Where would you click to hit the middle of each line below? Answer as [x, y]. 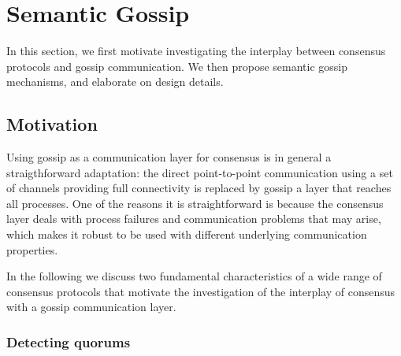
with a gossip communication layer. [91, 307]
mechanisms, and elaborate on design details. [115, 82]
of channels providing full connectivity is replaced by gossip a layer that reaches [199, 188]
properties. [32, 249]
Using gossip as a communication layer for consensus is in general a [169, 157]
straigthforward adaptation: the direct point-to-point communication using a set [200, 172]
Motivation [52, 124]
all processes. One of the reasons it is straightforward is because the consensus [195, 203]
